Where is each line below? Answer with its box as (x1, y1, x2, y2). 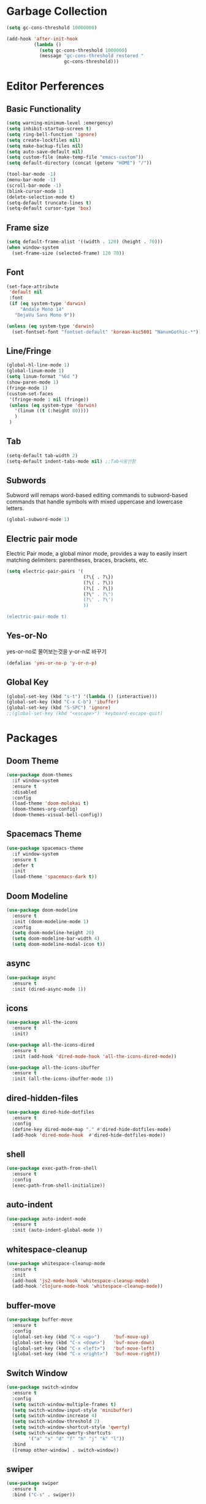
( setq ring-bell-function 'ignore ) (6, 131, 97, 138)
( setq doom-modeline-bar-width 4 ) (12, 935, 100, 942)
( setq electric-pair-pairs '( (6, 569, 84, 575)
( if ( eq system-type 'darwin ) (9, 301, 86, 307)
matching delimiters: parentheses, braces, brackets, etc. (6, 556, 149, 564)
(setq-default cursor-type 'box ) (6, 205, 92, 211)
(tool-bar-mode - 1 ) (6, 171, 56, 178)
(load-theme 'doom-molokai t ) (12, 800, 89, 806)
